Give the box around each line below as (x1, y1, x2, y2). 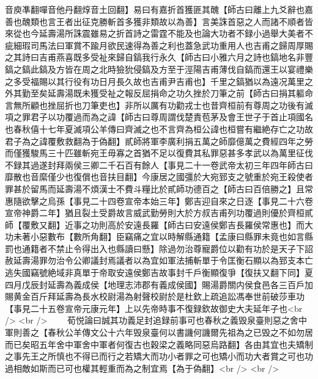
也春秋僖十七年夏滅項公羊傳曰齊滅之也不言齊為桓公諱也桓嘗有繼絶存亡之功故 (5, 122, 313, 135)
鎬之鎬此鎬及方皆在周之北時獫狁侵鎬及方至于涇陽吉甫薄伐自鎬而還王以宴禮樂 (5, 62, 313, 75)
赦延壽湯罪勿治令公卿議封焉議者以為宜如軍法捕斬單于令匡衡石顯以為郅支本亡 (5, 254, 313, 267)
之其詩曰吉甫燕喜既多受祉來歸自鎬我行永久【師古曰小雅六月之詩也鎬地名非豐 (5, 51, 313, 63)
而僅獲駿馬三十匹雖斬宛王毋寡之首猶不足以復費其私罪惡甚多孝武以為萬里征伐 (5, 146, 313, 159)
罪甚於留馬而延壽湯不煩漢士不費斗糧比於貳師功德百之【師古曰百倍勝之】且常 (5, 182, 313, 195)
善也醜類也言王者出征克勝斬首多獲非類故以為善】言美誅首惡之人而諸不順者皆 (5, 15, 313, 27)
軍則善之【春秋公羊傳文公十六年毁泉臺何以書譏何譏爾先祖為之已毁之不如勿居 (5, 326, 313, 339)
